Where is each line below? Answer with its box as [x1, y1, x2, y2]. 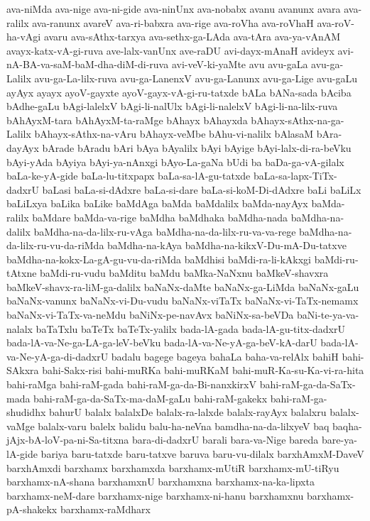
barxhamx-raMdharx [60, 502, 151, 517]
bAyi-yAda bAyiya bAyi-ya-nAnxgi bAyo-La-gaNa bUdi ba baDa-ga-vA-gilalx [6, 154, 344, 169]
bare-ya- [321, 432, 357, 447]
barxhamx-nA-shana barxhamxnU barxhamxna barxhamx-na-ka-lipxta [6, 474, 315, 489]
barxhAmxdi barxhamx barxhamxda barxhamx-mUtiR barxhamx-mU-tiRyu [6, 460, 339, 475]
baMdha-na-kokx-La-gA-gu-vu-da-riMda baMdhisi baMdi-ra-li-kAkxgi [6, 251, 311, 266]
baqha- [332, 418, 362, 433]
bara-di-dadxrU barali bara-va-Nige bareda [131, 432, 319, 447]
